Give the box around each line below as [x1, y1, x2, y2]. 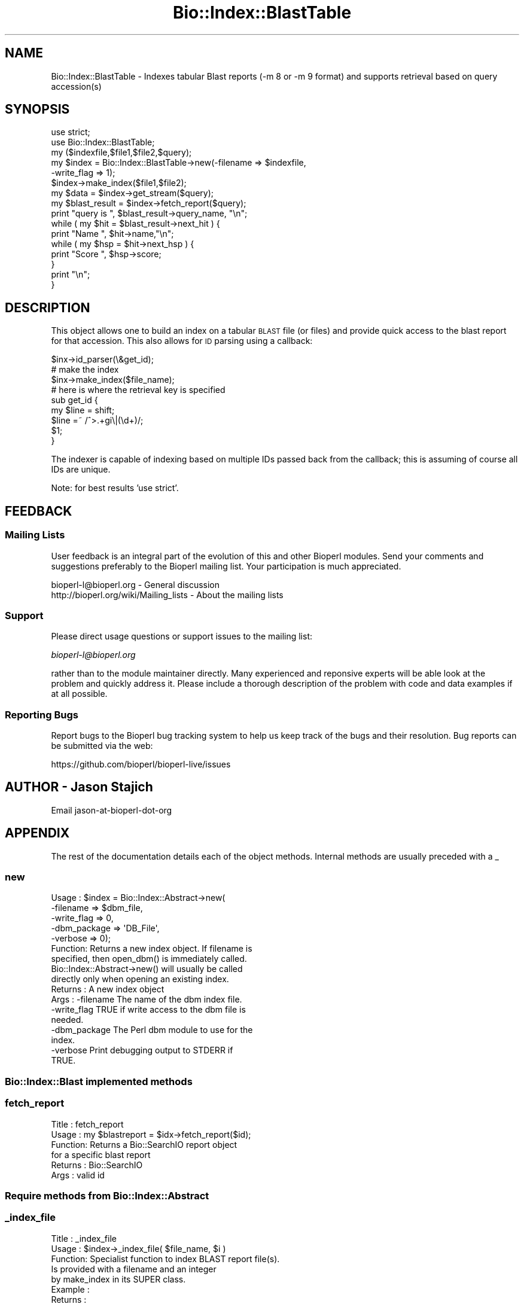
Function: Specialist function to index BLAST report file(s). [51, 1253, 280, 1264]
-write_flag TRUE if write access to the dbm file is [51, 1004, 246, 1015]
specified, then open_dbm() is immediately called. [51, 953, 247, 964]
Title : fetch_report [51, 1119, 124, 1129]
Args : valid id [51, 1169, 105, 1180]
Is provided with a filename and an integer [51, 1263, 217, 1274]
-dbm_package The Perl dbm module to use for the [51, 1025, 253, 1035]
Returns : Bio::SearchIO [51, 1159, 143, 1170]
